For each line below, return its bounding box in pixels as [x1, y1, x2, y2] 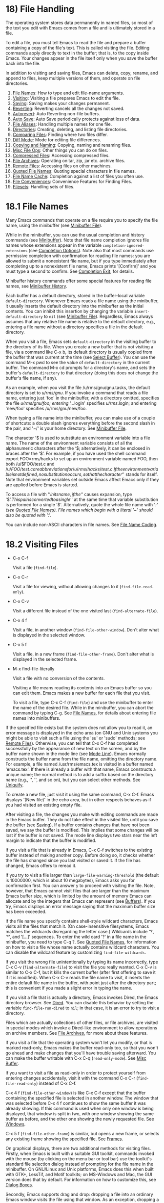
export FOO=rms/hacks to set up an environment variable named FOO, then [5, 455, 158, 462]
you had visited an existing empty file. [5, 802, 82, 808]
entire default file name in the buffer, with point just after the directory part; [5, 980, 157, 986]
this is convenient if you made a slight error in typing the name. [5, 985, 132, 991]
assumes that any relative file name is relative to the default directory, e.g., [5, 318, 156, 324]
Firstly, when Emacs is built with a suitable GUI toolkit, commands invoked [5, 1151, 155, 1156]
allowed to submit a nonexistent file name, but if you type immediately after [5, 258, 157, 263]
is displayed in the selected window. [12, 632, 85, 638]
